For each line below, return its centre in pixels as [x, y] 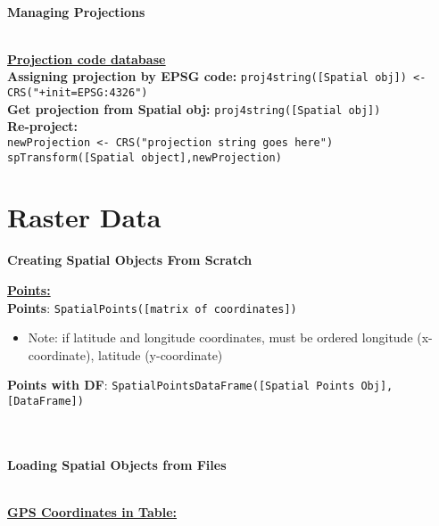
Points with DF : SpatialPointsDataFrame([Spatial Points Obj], [200, 385]
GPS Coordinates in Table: [92, 512]
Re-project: [43, 126]
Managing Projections [76, 11]
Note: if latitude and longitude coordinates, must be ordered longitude [220, 337]
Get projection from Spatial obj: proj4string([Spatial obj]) [194, 108]
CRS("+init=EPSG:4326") [78, 93]
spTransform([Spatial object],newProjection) [145, 157]
